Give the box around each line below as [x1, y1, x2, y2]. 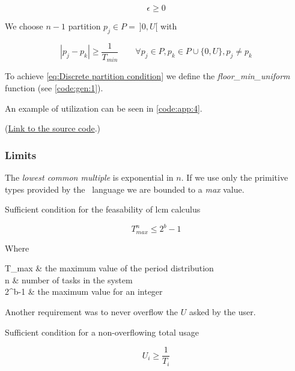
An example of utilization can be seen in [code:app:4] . [5, 101, 202, 114]
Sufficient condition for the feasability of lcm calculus [5, 203, 201, 216]
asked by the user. [189, 306, 256, 318]
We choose [5, 20, 43, 32]
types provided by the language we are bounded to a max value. [5, 182, 245, 195]
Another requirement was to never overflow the [5, 306, 178, 318]
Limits [5, 147, 37, 162]
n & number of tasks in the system [5, 273, 133, 286]
